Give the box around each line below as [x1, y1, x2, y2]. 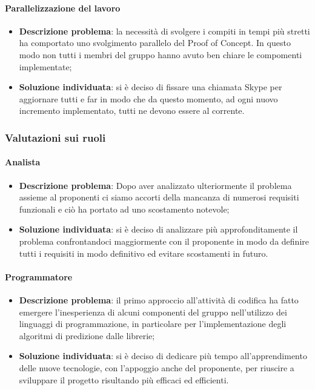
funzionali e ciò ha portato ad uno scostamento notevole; [19, 202, 230, 215]
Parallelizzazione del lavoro [5, 1, 121, 14]
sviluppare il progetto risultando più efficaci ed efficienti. [19, 373, 229, 386]
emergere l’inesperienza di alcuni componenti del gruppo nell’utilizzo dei [19, 305, 287, 318]
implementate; [19, 60, 72, 73]
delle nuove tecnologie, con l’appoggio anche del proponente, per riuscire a [19, 361, 294, 374]
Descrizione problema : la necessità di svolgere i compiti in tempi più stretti [19, 24, 310, 37]
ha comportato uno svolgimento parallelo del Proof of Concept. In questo [19, 36, 291, 49]
